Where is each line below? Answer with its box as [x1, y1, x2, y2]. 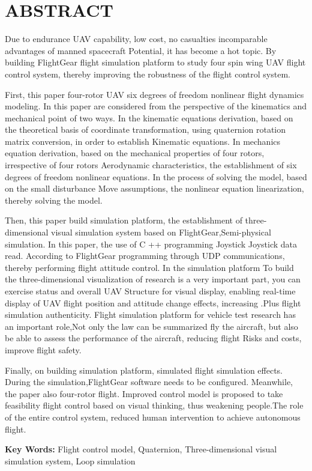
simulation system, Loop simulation [5, 454, 136, 467]
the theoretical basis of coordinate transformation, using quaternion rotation [5, 123, 286, 136]
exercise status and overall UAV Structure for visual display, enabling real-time [5, 285, 296, 297]
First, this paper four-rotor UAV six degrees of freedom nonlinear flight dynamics [5, 88, 304, 100]
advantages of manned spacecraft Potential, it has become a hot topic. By [5, 44, 277, 56]
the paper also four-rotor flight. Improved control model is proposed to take [5, 387, 283, 400]
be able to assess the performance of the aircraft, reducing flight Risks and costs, [5, 332, 302, 344]
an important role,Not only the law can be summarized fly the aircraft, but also [5, 320, 298, 332]
